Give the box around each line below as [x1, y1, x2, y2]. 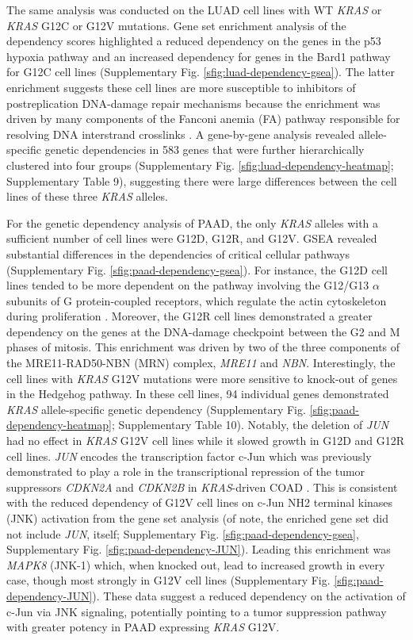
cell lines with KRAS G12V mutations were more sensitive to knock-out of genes [6, 370, 398, 386]
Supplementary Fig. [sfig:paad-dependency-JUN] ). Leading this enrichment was [6, 541, 391, 558]
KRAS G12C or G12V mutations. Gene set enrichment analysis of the [6, 17, 346, 33]
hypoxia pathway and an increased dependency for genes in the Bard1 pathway [6, 48, 391, 64]
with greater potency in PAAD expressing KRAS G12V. [6, 619, 280, 635]
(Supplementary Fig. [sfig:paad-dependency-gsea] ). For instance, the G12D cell [6, 261, 388, 278]
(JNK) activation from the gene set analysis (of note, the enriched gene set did [6, 510, 388, 526]
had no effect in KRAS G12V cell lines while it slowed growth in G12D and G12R [6, 432, 405, 449]
